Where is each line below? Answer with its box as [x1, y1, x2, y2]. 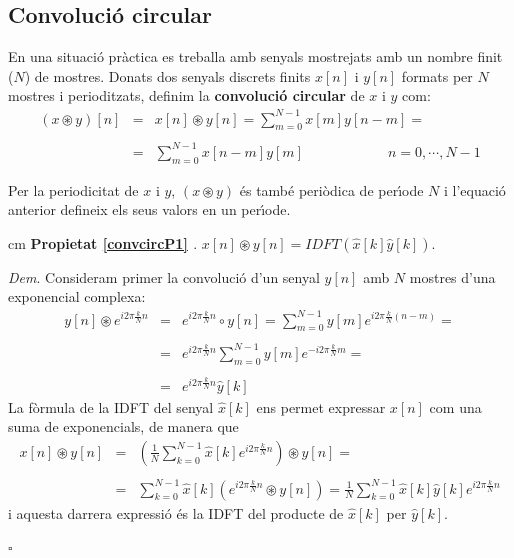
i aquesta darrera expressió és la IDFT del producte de [8, 502, 344, 523]
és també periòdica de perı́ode [239, 179, 424, 200]
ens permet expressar [256, 396, 386, 417]
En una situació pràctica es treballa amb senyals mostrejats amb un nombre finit [8, 46, 503, 67]
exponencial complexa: [8, 286, 146, 307]
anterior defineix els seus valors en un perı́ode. [8, 199, 291, 220]
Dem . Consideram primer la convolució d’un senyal [8, 266, 320, 287]
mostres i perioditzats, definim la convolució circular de [8, 85, 365, 106]
